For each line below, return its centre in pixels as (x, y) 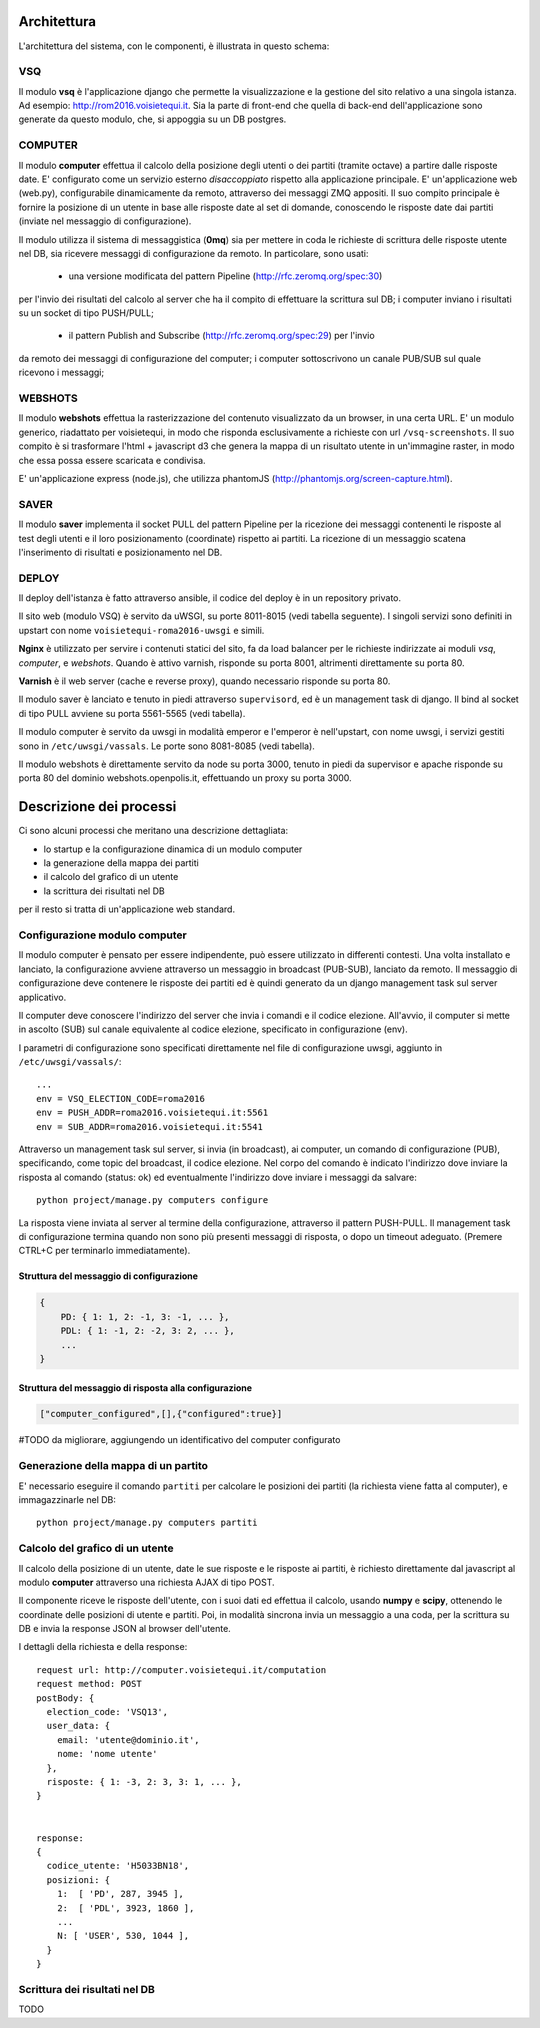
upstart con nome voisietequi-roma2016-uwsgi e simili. (141, 630)
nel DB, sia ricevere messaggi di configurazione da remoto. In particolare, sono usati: (193, 253)
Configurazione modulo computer (102, 935)
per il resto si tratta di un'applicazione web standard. (126, 909)
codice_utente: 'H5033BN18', (118, 1866)
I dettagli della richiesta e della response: (103, 1647)
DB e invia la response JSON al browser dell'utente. (125, 1629)
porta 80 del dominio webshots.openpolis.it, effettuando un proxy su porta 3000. (185, 778)
